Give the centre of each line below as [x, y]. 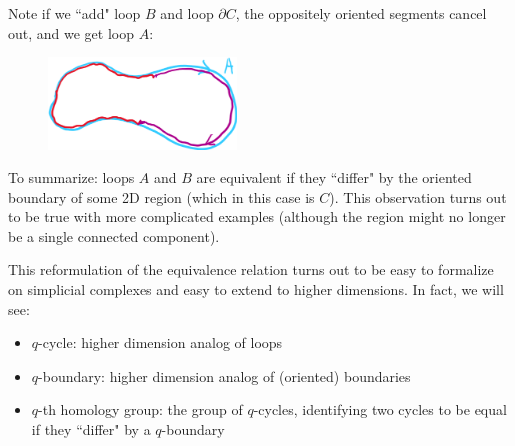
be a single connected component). [114, 235]
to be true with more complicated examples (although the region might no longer [257, 216]
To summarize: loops [71, 177]
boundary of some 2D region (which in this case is [161, 196]
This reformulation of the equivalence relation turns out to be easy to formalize [251, 269]
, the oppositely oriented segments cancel [361, 13]
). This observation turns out [418, 196]
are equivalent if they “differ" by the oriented [334, 177]
